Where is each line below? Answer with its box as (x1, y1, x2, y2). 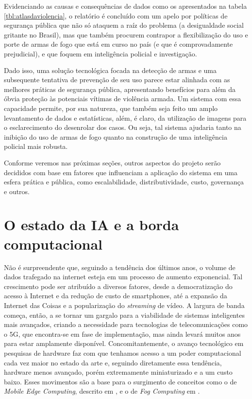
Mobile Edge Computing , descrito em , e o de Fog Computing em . (4, 386, 200, 396)
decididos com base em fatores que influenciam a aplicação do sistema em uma (4, 167, 238, 177)
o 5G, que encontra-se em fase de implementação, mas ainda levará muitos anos (4, 328, 241, 339)
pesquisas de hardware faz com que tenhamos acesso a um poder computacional (4, 347, 241, 358)
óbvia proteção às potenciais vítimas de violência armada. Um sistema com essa (4, 93, 241, 104)
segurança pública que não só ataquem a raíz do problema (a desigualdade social (4, 20, 244, 30)
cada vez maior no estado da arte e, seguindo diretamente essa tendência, (4, 357, 222, 367)
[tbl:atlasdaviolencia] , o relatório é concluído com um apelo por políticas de (4, 10, 228, 20)
